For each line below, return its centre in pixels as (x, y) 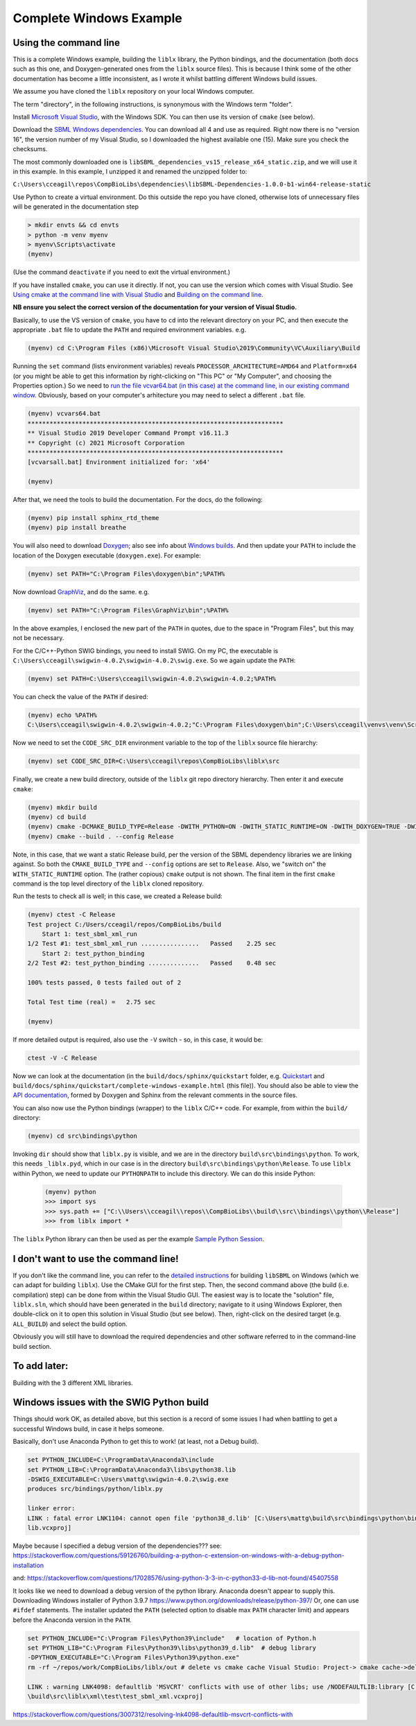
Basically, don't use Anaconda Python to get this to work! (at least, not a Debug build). (136, 1442)
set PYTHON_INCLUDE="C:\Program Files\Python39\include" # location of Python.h (172, 1638)
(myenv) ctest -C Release (71, 915)
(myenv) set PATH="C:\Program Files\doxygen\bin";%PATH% (126, 573)
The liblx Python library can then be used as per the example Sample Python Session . (139, 1239)
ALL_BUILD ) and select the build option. (70, 1324)
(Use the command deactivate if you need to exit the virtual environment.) (122, 272)
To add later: (41, 1366)
